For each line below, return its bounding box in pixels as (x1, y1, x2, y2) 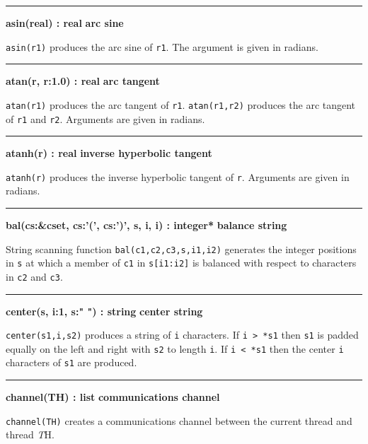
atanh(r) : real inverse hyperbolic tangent (6, 146, 212, 160)
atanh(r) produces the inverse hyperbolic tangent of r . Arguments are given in (6, 169, 350, 184)
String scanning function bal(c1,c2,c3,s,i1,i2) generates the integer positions (6, 241, 357, 256)
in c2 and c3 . (6, 269, 63, 284)
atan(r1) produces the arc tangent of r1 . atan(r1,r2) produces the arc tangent (6, 97, 356, 112)
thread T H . (6, 427, 54, 442)
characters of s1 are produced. (6, 355, 137, 370)
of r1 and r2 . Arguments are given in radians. (6, 111, 205, 126)
